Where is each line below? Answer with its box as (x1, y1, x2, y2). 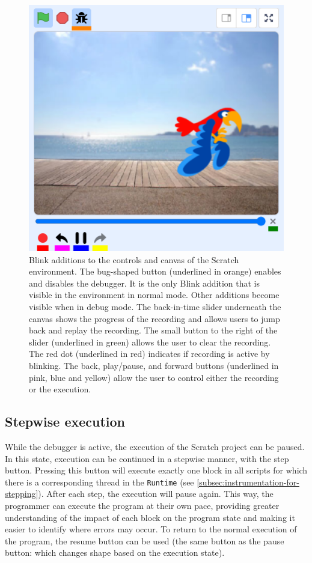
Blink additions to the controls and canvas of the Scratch (29, 253, 239, 266)
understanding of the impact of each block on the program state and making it (5, 511, 295, 523)
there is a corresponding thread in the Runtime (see (5, 475, 194, 488)
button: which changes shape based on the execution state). (5, 546, 225, 559)
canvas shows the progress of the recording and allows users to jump (29, 312, 280, 324)
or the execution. (29, 383, 91, 395)
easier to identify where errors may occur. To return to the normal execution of (5, 523, 297, 535)
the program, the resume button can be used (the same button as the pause (5, 534, 284, 547)
